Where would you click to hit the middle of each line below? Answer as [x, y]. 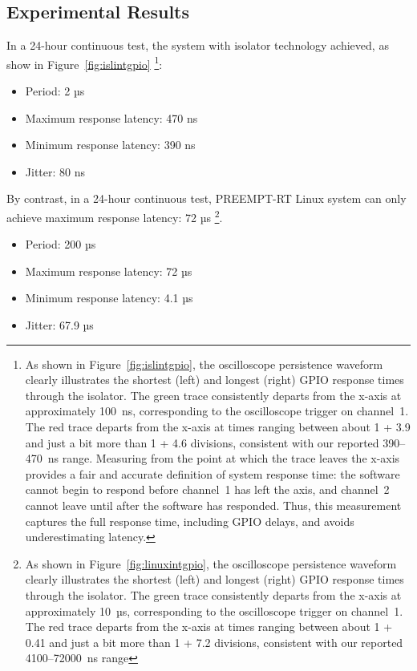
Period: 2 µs [55, 91]
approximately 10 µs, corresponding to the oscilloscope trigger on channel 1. [214, 610]
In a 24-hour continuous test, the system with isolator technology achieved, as [198, 45]
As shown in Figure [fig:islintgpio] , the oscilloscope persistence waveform [204, 364]
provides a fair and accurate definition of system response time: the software [213, 473]
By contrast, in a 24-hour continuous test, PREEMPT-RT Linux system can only [206, 198]
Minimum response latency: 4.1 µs [109, 298]
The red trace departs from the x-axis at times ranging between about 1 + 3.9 [218, 427]
